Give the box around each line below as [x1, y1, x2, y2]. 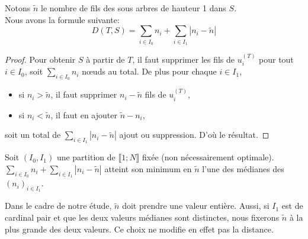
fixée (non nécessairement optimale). [142, 151, 274, 163]
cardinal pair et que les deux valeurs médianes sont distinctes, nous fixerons [5, 211, 280, 223]
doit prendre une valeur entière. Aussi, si [122, 199, 269, 212]
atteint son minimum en [104, 162, 192, 175]
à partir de [86, 53, 125, 65]
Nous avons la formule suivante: [5, 13, 120, 25]
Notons [5, 2, 31, 14]
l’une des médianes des [202, 162, 284, 175]
